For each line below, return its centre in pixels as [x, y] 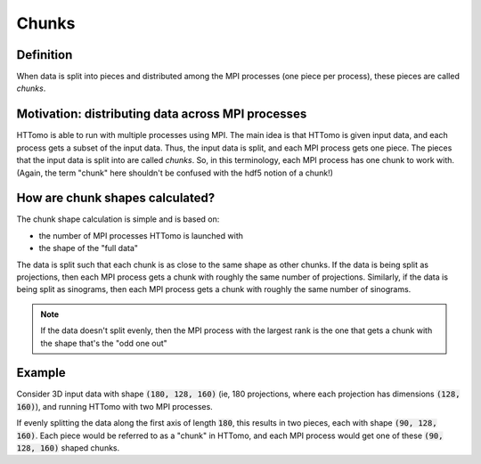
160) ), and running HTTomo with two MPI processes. [114, 406]
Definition [45, 55]
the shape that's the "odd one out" [104, 343]
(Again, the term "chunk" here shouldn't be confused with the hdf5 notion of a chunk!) [175, 173]
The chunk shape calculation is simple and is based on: [118, 219]
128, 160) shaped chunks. [68, 448]
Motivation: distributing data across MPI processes [162, 114]
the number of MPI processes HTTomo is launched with [141, 235]
